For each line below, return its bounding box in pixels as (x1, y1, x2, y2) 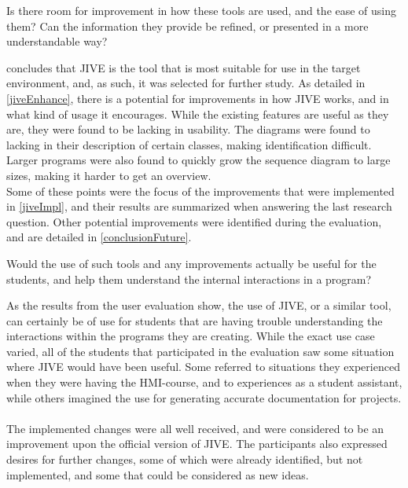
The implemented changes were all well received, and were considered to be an (6, 420, 384, 436)
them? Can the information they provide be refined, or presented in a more (6, 17, 369, 34)
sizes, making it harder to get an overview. (6, 167, 211, 183)
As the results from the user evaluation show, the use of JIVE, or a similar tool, (6, 297, 391, 314)
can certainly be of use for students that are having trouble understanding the (6, 312, 383, 328)
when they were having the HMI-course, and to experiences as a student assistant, (6, 374, 402, 391)
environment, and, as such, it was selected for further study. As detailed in (6, 75, 366, 91)
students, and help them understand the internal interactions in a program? (6, 270, 372, 287)
